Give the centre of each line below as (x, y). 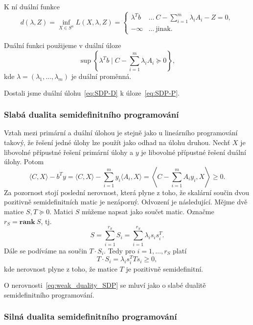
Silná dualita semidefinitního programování (91, 316)
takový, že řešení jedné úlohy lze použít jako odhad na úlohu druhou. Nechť (117, 142)
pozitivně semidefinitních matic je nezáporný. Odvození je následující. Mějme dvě (126, 202)
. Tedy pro (119, 250)
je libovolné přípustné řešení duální (194, 152)
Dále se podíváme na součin (46, 250)
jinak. (164, 29)
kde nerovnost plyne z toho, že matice (61, 268)
